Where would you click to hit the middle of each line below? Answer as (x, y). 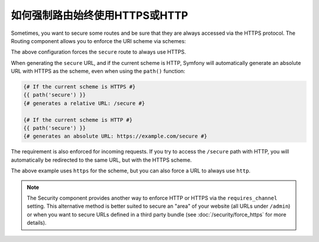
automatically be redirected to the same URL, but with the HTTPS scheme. (101, 160)
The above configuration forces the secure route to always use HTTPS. (98, 52)
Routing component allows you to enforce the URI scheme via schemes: (98, 41)
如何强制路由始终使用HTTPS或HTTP (100, 15)
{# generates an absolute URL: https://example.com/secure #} (115, 136)
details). (37, 223)
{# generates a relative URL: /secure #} (84, 103)
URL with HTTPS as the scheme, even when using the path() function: (98, 71)
